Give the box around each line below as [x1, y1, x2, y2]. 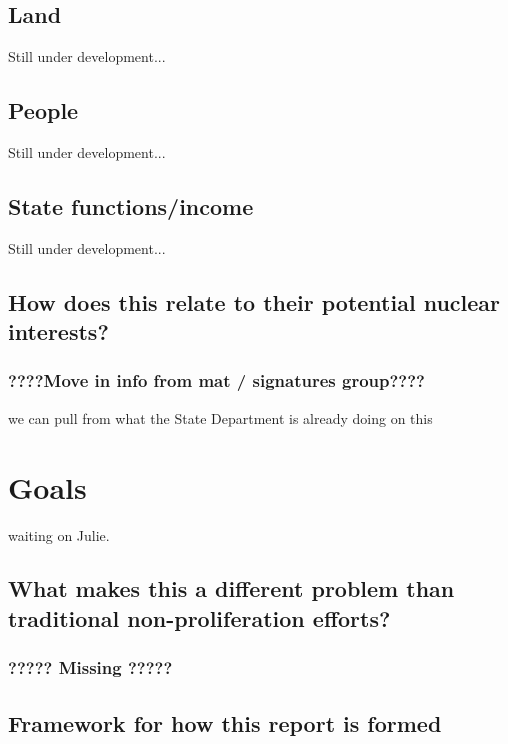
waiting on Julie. [8, 524, 110, 545]
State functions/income [8, 190, 254, 221]
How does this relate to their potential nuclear [8, 286, 501, 317]
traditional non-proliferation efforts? [8, 602, 391, 633]
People [8, 95, 79, 126]
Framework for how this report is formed [8, 707, 442, 738]
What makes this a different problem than [8, 573, 455, 604]
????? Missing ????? [8, 655, 173, 680]
